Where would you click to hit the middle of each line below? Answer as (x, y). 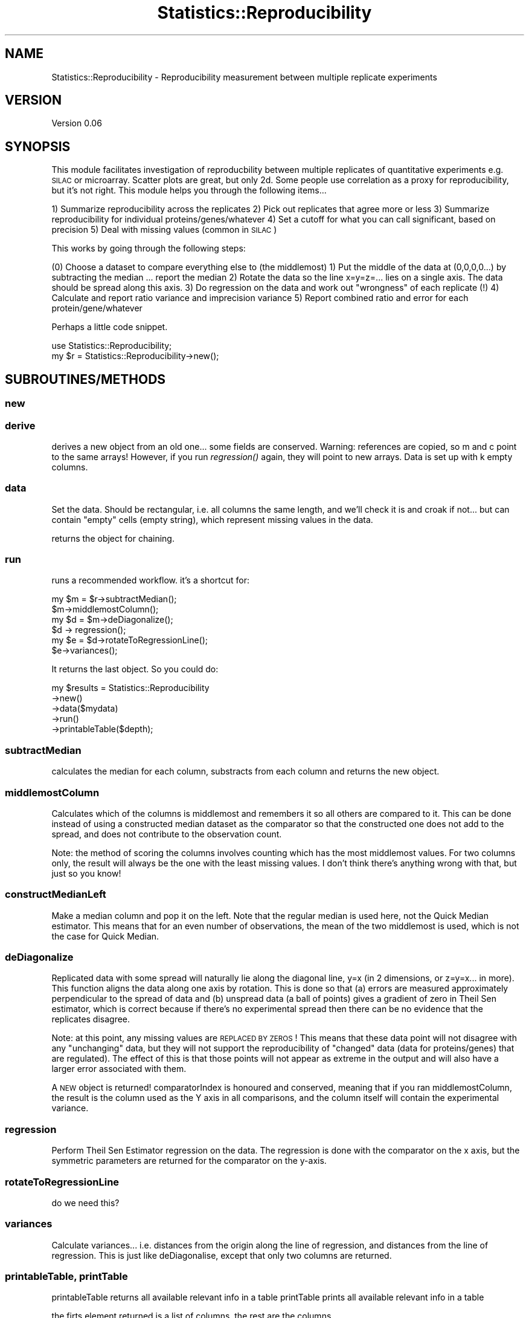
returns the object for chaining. (113, 538)
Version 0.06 (77, 123)
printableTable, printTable (66, 1276)
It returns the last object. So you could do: (135, 669)
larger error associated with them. (119, 1069)
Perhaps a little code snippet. (110, 327)
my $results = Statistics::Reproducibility (130, 688)
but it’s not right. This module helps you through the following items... (189, 190)
